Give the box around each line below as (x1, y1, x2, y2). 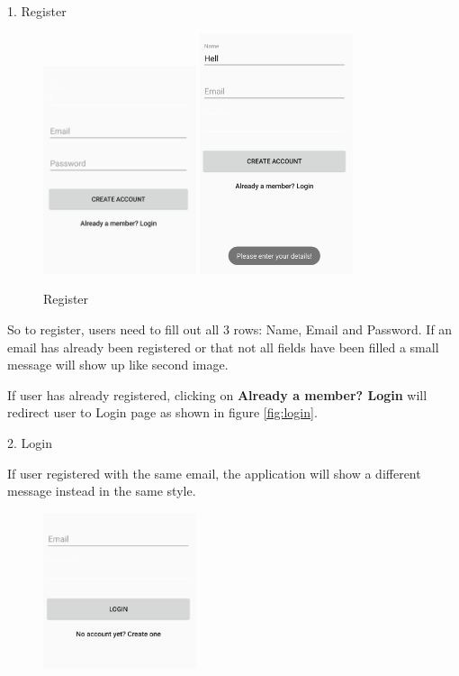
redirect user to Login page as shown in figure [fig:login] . (7, 403, 318, 422)
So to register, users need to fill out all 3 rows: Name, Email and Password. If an (7, 319, 453, 338)
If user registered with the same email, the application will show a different (7, 463, 421, 482)
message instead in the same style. (7, 481, 196, 500)
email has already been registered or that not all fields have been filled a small (7, 337, 439, 356)
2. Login (7, 433, 52, 452)
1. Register (7, 2, 67, 20)
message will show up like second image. (7, 355, 229, 374)
